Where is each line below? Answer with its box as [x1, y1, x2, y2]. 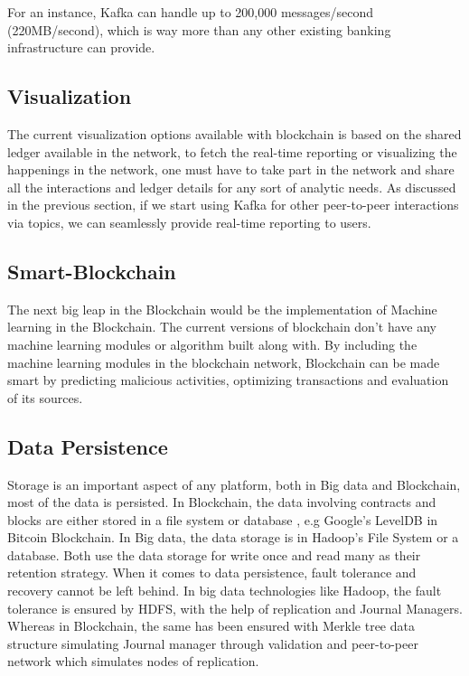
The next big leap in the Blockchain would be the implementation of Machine [7, 299, 437, 318]
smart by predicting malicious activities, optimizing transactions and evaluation [7, 371, 449, 390]
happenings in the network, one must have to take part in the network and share [7, 160, 455, 179]
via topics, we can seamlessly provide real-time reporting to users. [7, 212, 371, 231]
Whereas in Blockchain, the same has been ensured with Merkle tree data [7, 616, 415, 635]
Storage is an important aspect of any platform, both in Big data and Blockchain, [7, 474, 461, 493]
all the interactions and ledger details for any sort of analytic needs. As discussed [7, 177, 456, 196]
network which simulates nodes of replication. [7, 652, 259, 671]
